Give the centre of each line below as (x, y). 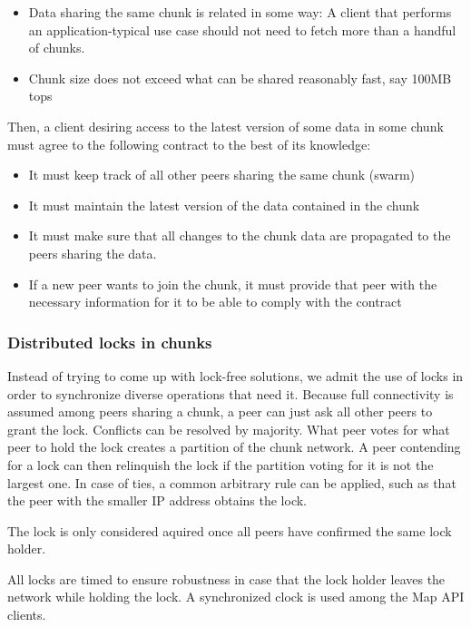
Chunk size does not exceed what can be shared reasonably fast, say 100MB (240, 78)
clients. (27, 615)
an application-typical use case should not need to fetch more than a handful (242, 29)
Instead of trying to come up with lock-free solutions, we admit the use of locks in (235, 375)
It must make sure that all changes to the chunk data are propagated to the (240, 235)
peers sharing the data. (93, 253)
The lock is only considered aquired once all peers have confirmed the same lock (230, 530)
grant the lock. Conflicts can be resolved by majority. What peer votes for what (229, 429)
